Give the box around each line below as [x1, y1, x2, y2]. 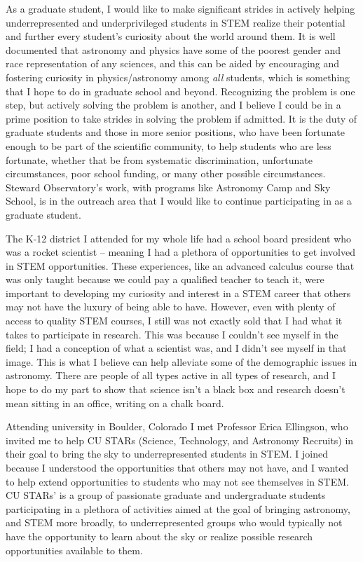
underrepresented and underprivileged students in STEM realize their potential [6, 15, 345, 29]
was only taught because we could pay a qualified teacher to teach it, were [6, 272, 324, 287]
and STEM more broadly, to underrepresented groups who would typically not [6, 515, 343, 530]
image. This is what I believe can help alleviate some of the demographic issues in [6, 354, 357, 369]
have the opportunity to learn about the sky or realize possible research [6, 528, 313, 543]
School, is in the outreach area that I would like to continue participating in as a [6, 193, 352, 208]
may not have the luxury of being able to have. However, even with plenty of [6, 299, 336, 314]
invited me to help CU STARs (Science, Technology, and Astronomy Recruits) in [6, 432, 354, 447]
